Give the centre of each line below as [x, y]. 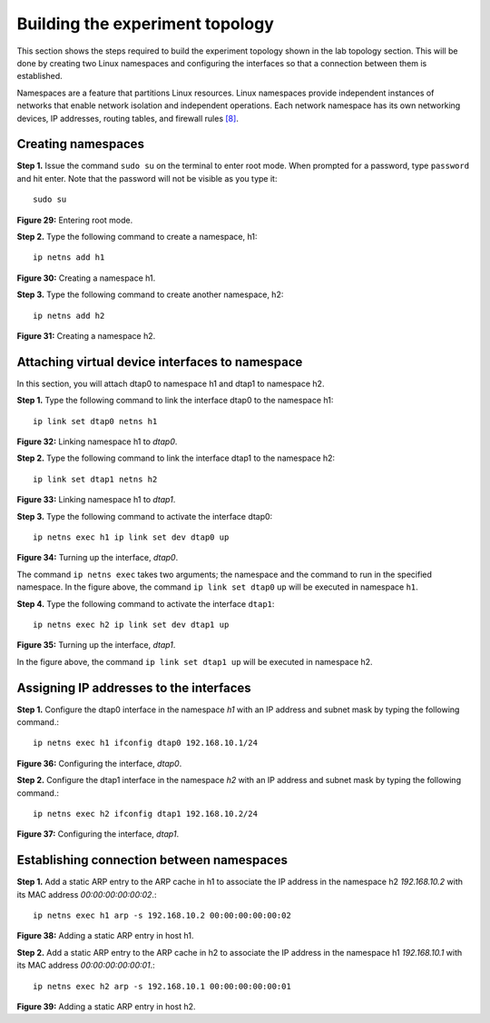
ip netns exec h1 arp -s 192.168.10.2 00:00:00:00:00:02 [162, 916]
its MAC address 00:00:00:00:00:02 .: [87, 894]
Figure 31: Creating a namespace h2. [86, 335]
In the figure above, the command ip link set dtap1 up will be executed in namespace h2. [195, 661]
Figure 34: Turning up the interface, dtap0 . [98, 558]
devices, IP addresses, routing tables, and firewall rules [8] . [128, 118]
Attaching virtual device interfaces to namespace [160, 362]
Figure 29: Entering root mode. [75, 220]
